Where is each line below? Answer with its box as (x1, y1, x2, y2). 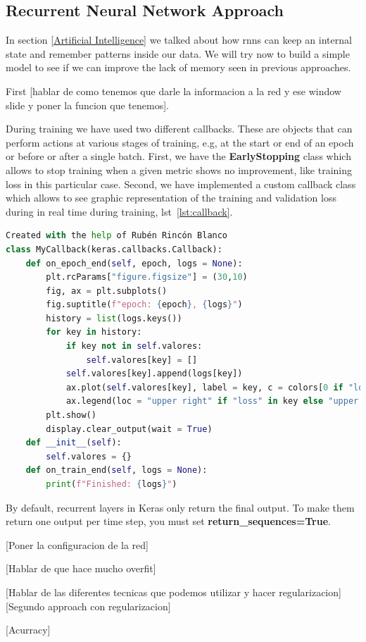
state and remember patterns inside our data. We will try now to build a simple (6, 46, 350, 61)
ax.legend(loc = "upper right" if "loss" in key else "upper (65, 396, 359, 407)
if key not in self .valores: (65, 341, 203, 352)
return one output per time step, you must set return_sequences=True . (6, 514, 331, 529)
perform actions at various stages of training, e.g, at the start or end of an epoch (6, 135, 354, 149)
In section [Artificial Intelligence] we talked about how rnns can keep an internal (6, 32, 352, 47)
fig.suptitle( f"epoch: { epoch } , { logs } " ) (46, 300, 243, 310)
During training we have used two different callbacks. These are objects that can (6, 121, 353, 136)
